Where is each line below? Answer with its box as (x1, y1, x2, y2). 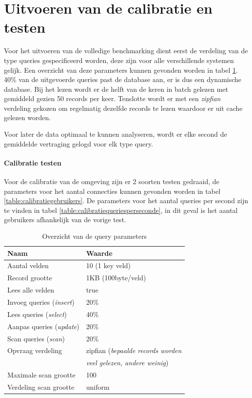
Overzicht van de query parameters (42, 231, 147, 241)
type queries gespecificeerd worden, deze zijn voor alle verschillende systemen (4, 55, 234, 65)
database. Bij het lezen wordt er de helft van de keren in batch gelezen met (4, 84, 228, 94)
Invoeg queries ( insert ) (7, 296, 75, 307)
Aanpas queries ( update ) (7, 321, 79, 331)
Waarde (86, 248, 113, 258)
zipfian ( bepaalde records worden (86, 345, 182, 356)
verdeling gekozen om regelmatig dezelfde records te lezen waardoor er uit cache (4, 103, 243, 113)
